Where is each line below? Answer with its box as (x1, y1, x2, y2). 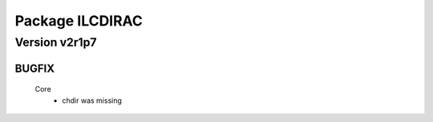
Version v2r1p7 (14, 35, 97, 49)
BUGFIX (14, 61, 55, 75)
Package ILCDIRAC (14, 12, 144, 30)
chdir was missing (62, 96, 122, 105)
